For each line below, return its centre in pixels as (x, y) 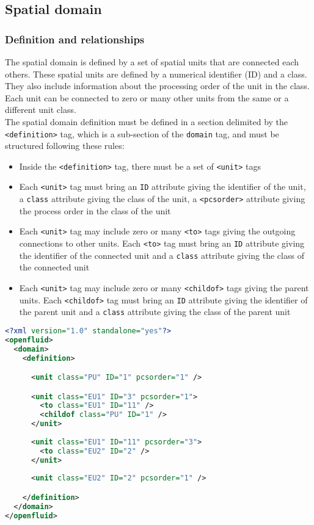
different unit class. (41, 110)
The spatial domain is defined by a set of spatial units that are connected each (152, 62)
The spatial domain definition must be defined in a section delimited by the (147, 121)
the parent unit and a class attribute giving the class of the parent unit (155, 312)
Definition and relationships (75, 39)
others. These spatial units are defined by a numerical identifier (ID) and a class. (156, 74)
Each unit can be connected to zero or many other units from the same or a (147, 97)
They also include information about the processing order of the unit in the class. (157, 86)
